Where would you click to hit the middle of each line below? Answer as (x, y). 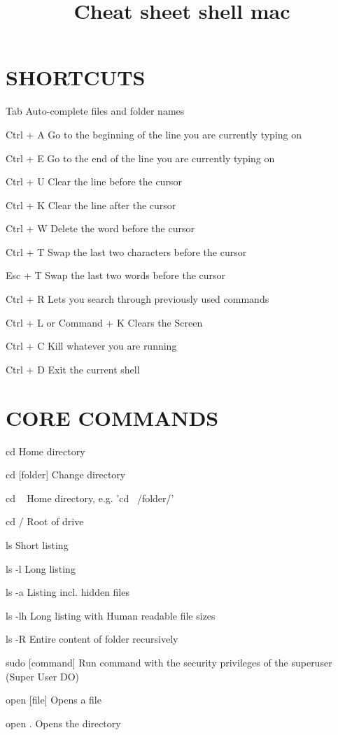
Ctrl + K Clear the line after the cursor (91, 205)
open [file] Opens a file (54, 700)
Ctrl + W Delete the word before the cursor (100, 228)
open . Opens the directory (63, 723)
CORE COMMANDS (112, 417)
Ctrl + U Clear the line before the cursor (94, 181)
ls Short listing (37, 544)
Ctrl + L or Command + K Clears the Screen (104, 322)
